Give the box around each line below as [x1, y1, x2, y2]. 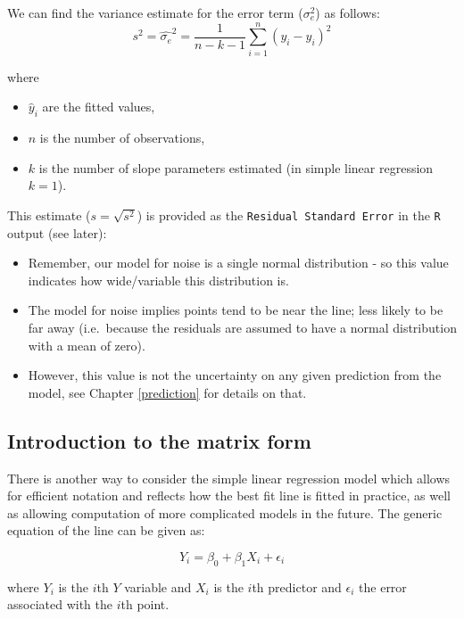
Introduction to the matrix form [7, 426, 311, 454]
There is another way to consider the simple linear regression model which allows [7, 468, 451, 487]
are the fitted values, [42, 97, 155, 116]
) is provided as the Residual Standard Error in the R [137, 205, 441, 224]
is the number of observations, [39, 128, 205, 147]
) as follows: [315, 4, 380, 21]
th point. [120, 595, 170, 614]
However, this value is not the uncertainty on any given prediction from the [28, 366, 442, 384]
